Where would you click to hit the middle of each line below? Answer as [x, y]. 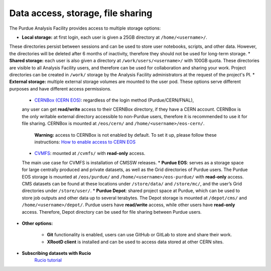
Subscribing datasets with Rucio [56, 253]
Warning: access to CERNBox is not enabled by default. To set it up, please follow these [125, 135]
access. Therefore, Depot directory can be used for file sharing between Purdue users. [112, 212]
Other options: [37, 223]
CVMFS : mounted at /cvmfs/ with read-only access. [90, 153]
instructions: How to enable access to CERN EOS [85, 142]
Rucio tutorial [48, 260]
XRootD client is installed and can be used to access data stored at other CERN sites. [135, 242]
